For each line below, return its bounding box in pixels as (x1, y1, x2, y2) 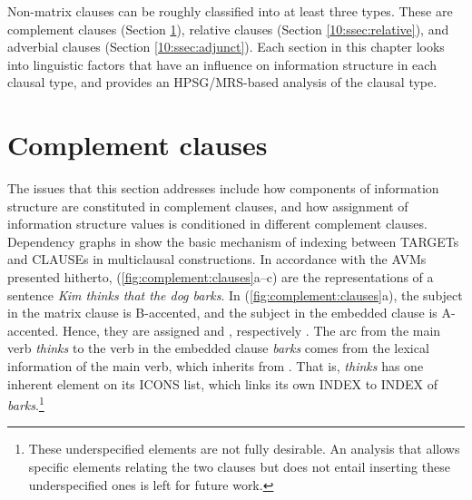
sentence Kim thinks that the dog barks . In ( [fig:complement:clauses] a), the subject (7, 285, 463, 304)
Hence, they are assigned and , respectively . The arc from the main (63, 320, 441, 339)
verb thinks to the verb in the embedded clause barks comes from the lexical (7, 338, 429, 358)
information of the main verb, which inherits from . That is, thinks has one (7, 357, 424, 376)
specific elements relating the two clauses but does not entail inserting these (28, 457, 450, 476)
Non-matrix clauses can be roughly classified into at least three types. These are (7, 2, 453, 20)
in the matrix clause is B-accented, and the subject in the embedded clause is (7, 303, 438, 322)
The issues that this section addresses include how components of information (7, 179, 439, 198)
